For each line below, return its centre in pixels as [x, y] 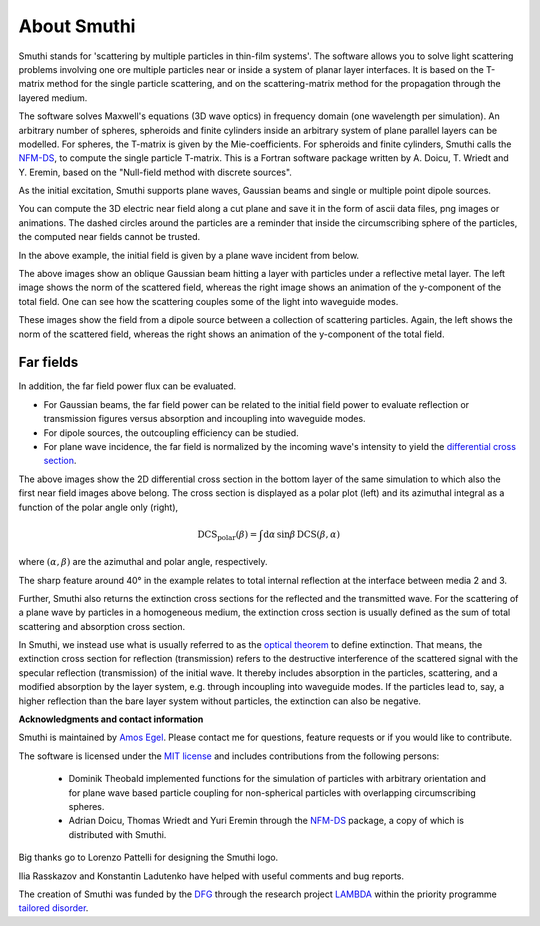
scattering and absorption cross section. [102, 626]
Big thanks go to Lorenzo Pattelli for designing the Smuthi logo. [148, 857]
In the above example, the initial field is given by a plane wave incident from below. [189, 255]
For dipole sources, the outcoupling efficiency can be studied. [171, 432]
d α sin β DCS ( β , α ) [301, 534]
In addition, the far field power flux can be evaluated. [127, 386]
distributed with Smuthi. [117, 834]
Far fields [48, 362]
